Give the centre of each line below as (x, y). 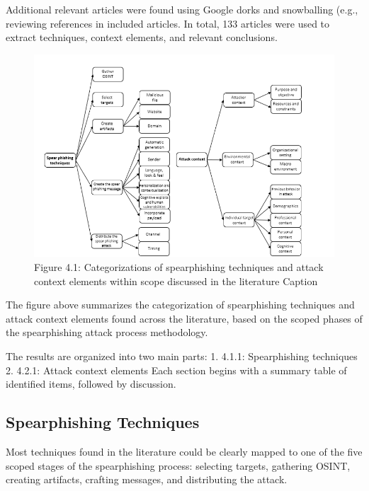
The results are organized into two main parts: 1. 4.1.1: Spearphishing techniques (182, 356)
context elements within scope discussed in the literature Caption (176, 281)
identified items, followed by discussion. (91, 384)
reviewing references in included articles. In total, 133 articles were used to (168, 23)
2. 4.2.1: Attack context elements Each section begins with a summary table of (176, 370)
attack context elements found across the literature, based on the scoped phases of (184, 318)
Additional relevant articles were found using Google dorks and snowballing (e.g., (182, 9)
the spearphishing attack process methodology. (107, 332)
